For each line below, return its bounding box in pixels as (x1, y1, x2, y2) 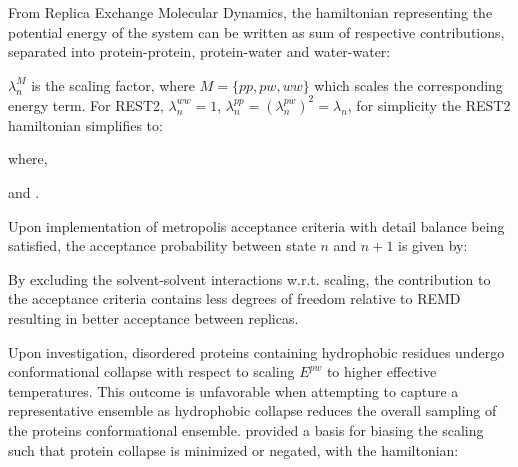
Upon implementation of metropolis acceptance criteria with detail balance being (8, 215, 505, 236)
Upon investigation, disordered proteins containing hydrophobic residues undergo (8, 341, 505, 362)
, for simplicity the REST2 (347, 94, 511, 115)
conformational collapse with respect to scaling (8, 361, 295, 382)
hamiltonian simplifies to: (8, 114, 163, 135)
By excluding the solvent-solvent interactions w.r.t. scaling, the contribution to (8, 268, 491, 289)
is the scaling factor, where (31, 74, 196, 95)
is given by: (398, 235, 468, 256)
